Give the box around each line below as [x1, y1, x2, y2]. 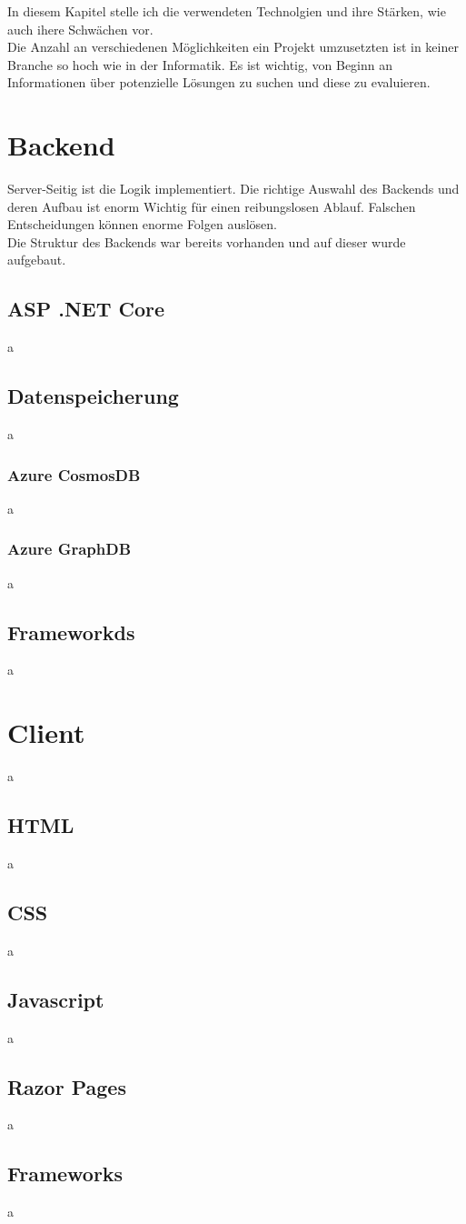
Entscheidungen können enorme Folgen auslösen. [7, 215, 278, 234]
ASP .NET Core [7, 295, 165, 323]
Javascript [7, 985, 104, 1013]
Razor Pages [7, 1072, 126, 1100]
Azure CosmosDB [7, 463, 141, 486]
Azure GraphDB [7, 537, 132, 560]
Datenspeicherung [7, 382, 179, 410]
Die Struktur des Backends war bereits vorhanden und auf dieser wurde [7, 232, 406, 251]
